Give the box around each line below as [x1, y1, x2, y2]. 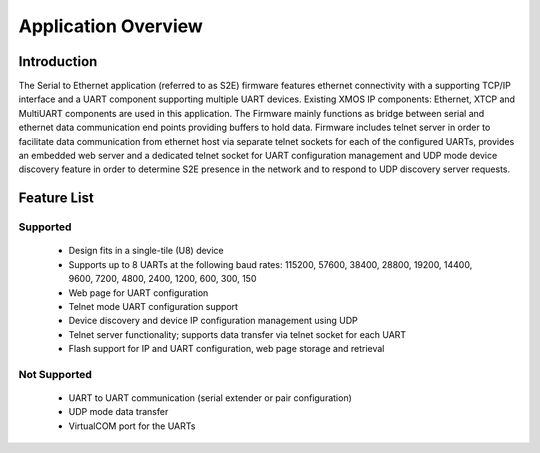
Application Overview [18, 15, 204, 37]
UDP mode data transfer [68, 406, 169, 418]
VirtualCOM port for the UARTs [68, 420, 196, 432]
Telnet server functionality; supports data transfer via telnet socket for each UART [68, 328, 407, 340]
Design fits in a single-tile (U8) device [68, 245, 224, 257]
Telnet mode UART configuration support [68, 300, 239, 312]
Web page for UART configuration [68, 286, 209, 299]
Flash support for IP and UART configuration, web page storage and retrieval [68, 343, 385, 355]
